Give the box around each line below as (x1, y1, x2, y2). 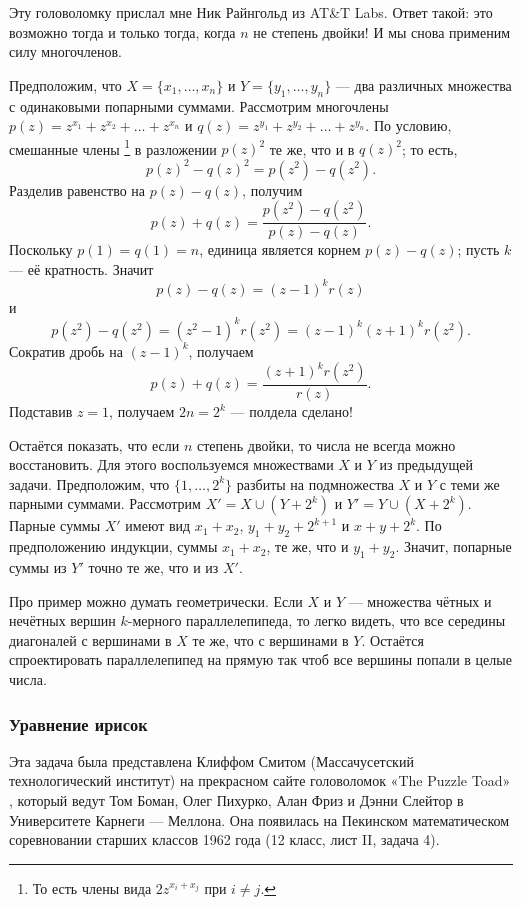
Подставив (9, 401, 73, 422)
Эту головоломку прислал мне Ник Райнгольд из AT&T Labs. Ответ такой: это (9, 2, 493, 22)
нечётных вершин (9, 610, 116, 631)
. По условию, (365, 115, 452, 136)
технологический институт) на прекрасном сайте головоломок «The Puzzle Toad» (9, 770, 511, 791)
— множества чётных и (348, 590, 492, 611)
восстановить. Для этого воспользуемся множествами (9, 454, 334, 475)
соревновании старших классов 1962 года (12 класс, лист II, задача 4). (9, 829, 440, 850)
